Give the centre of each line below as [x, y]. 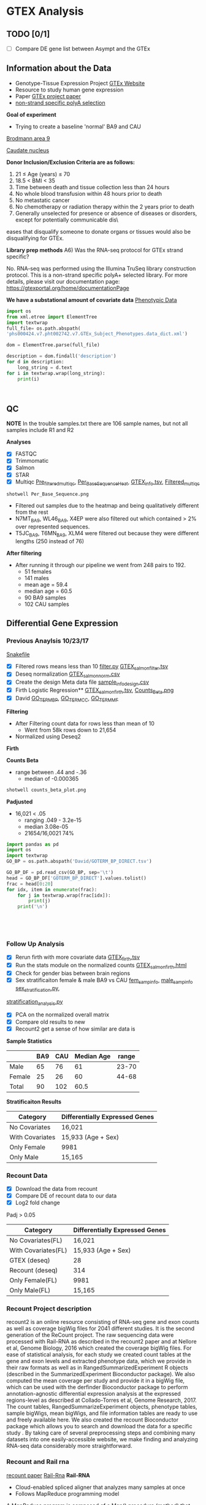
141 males [36, 578]
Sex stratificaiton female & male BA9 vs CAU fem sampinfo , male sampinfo [104, 981]
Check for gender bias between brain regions [73, 973]
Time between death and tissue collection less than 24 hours [92, 187]
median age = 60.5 [48, 591]
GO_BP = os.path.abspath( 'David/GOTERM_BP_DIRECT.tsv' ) [79, 861]
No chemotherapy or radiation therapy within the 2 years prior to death [105, 206]
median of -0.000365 [51, 778]
